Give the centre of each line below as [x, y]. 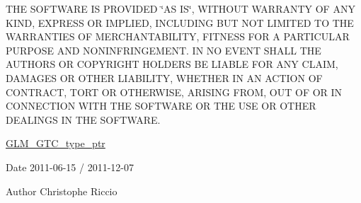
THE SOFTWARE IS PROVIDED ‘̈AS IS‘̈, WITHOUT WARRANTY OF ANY [180, 8]
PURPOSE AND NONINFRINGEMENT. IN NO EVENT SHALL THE [164, 50]
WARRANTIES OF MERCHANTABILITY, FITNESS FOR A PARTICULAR [178, 36]
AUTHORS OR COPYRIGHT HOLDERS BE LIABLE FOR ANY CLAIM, [172, 64]
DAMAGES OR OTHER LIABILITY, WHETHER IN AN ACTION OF [164, 77]
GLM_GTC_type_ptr [56, 143]
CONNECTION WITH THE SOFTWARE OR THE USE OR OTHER [161, 106]
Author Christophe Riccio [62, 191]
